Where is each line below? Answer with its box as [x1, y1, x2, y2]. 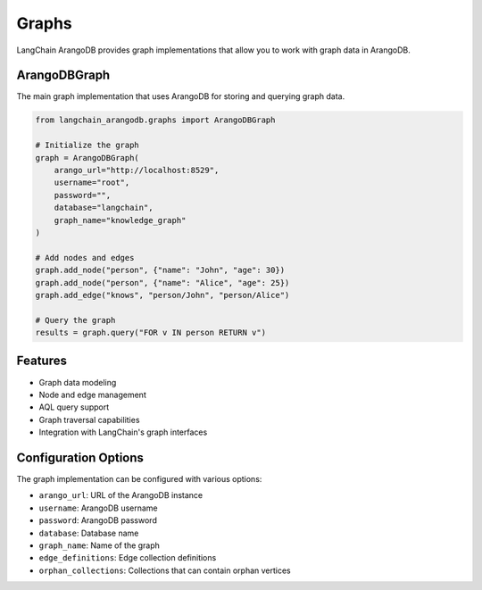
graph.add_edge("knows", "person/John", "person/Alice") [35, 290, 290, 300]
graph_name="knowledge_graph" [54, 215, 187, 225]
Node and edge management [38, 389, 146, 400]
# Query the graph [35, 315, 116, 325]
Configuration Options [16, 450, 145, 465]
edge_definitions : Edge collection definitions [38, 553, 217, 563]
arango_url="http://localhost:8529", [54, 165, 220, 175]
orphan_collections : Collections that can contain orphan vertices [38, 565, 292, 576]
